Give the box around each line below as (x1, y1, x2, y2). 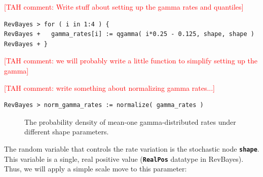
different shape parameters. (24, 126, 109, 137)
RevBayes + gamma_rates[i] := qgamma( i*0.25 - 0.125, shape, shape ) (4, 30, 254, 38)
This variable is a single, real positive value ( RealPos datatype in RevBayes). (4, 153, 244, 164)
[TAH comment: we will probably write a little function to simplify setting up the (4, 55, 257, 66)
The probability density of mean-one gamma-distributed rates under (24, 116, 236, 127)
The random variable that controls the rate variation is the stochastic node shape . (4, 143, 259, 154)
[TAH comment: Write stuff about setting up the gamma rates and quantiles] (4, 2, 244, 12)
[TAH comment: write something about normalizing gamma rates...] (4, 82, 215, 93)
